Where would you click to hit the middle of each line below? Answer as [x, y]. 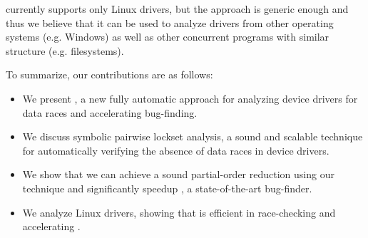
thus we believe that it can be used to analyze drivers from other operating [170, 22]
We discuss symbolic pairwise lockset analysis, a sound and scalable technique [193, 136]
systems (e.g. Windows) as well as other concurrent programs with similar [168, 37]
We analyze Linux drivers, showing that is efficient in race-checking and [179, 212]
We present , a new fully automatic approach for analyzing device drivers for [190, 98]
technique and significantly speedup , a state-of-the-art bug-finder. [167, 188]
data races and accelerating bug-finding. [110, 112]
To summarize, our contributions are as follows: [109, 74]
